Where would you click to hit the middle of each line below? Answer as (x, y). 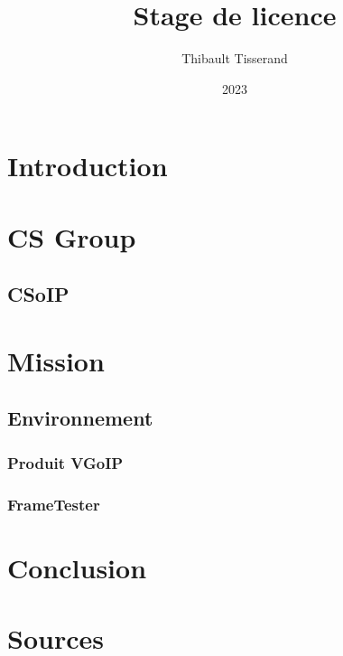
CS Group (72, 236)
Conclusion (77, 567)
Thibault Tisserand (235, 58)
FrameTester (54, 504)
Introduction (88, 166)
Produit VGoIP (65, 462)
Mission (56, 360)
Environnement (80, 418)
